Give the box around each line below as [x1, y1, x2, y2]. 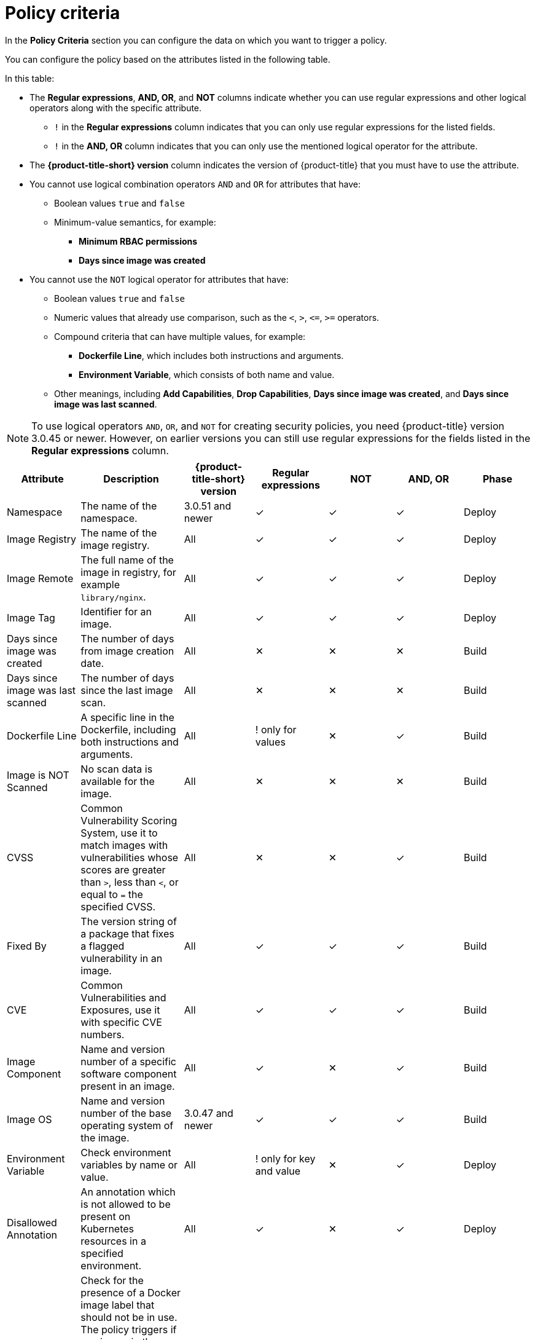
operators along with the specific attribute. [29, 102, 202, 113]
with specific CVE [80, 1015, 162, 1028]
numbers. [80, 1028, 125, 1041]
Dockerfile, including [80, 723, 176, 736]
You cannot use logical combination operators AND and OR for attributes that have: [29, 178, 361, 189]
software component [80, 1067, 177, 1080]
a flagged [80, 939, 125, 952]
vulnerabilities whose [80, 851, 179, 864]
